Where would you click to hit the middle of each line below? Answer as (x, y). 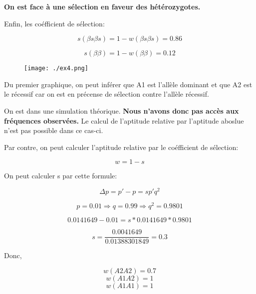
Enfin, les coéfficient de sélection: (54, 23)
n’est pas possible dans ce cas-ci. (54, 130)
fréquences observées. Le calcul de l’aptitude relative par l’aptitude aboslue (124, 120)
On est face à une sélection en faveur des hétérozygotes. (102, 6)
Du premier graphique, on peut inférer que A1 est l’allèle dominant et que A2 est (128, 84)
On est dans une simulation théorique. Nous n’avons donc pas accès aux (122, 111)
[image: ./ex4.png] (56, 69)
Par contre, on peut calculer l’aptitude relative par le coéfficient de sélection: (121, 147)
